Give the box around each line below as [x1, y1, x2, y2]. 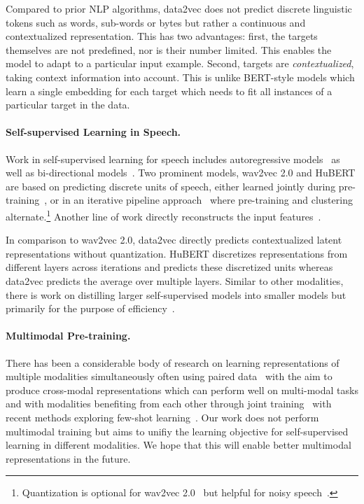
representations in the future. [6, 451, 131, 465]
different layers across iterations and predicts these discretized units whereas [6, 260, 333, 274]
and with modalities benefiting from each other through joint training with [6, 396, 332, 411]
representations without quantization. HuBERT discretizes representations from [6, 246, 348, 260]
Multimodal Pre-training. [6, 328, 131, 343]
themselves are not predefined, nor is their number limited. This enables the [6, 42, 332, 57]
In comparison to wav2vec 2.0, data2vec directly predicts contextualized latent [6, 232, 342, 247]
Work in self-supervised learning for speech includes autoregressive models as [6, 151, 340, 166]
